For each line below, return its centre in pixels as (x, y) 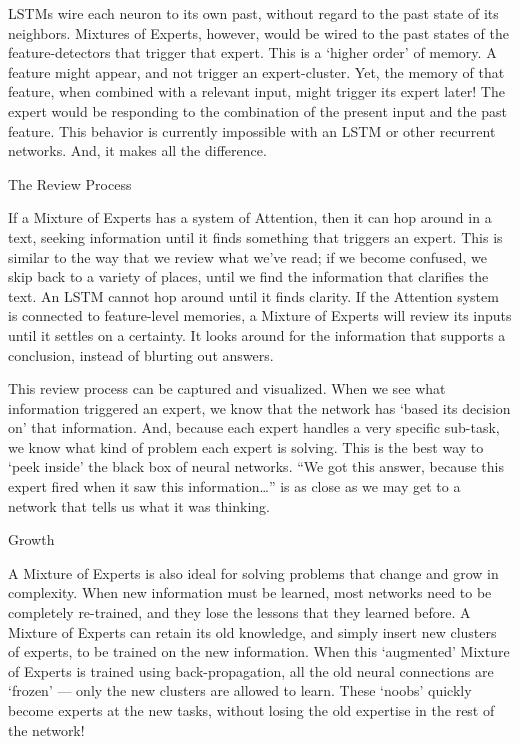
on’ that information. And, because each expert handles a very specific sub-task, (254, 427)
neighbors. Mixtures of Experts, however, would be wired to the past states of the (258, 32)
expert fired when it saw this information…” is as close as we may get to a (234, 486)
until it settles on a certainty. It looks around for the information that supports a (257, 334)
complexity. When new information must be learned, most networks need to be (250, 592)
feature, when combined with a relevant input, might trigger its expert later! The (256, 91)
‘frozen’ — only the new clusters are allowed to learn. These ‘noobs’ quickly (240, 690)
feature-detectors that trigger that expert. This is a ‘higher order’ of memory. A (252, 52)
